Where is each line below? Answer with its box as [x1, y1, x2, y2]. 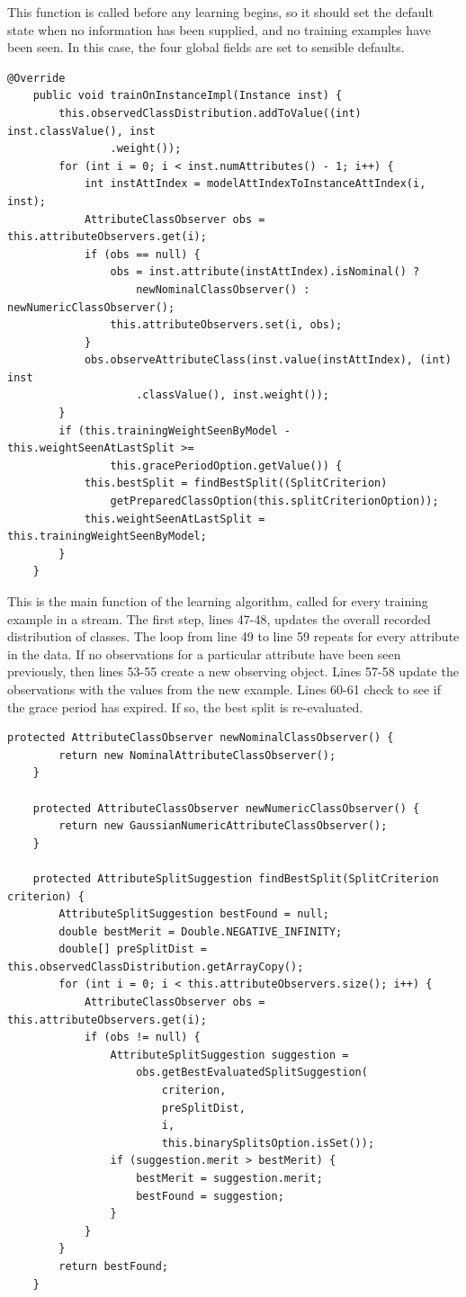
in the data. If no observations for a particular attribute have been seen [7, 644, 401, 663]
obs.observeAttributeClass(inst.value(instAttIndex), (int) [84, 353, 452, 367]
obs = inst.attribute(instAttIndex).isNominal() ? [110, 265, 420, 279]
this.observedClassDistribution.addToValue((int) [58, 106, 362, 120]
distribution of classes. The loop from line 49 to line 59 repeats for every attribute [7, 627, 460, 646]
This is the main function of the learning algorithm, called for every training [7, 592, 428, 610]
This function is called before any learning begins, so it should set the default [7, 3, 434, 21]
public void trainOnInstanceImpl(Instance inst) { [32, 89, 343, 103]
